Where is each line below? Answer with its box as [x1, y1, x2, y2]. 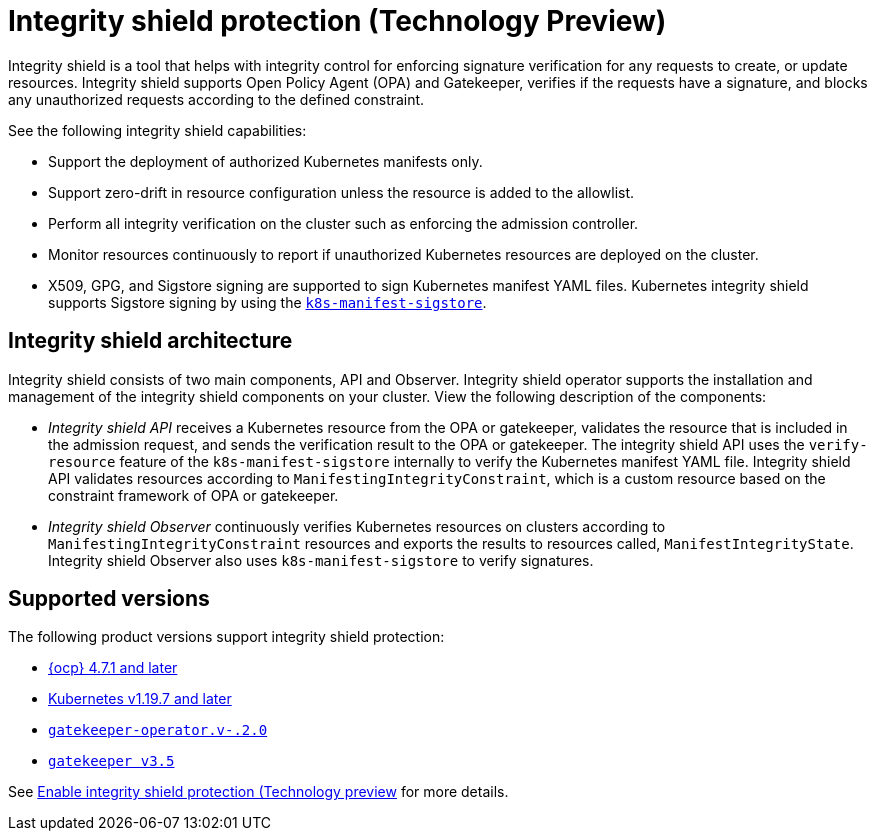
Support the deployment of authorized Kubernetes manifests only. [48, 152, 483, 170]
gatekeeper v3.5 [48, 753, 175, 770]
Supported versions [8, 586, 210, 612]
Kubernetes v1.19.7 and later [48, 690, 232, 708]
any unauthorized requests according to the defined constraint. [8, 90, 425, 108]
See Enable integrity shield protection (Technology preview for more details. [8, 783, 509, 801]
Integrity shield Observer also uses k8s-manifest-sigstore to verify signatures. [48, 551, 594, 569]
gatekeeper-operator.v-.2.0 [48, 722, 268, 739]
